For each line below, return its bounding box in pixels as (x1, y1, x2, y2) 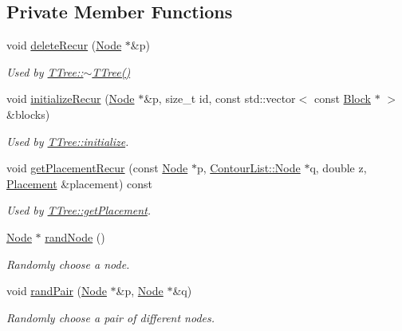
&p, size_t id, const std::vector (144, 90, 296, 107)
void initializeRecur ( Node (6, 90, 135, 107)
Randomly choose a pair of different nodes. (6, 309, 215, 325)
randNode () (45, 228, 105, 245)
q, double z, (309, 160, 367, 176)
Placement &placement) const (6, 175, 153, 191)
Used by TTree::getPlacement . (6, 202, 152, 219)
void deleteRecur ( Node (6, 37, 122, 53)
